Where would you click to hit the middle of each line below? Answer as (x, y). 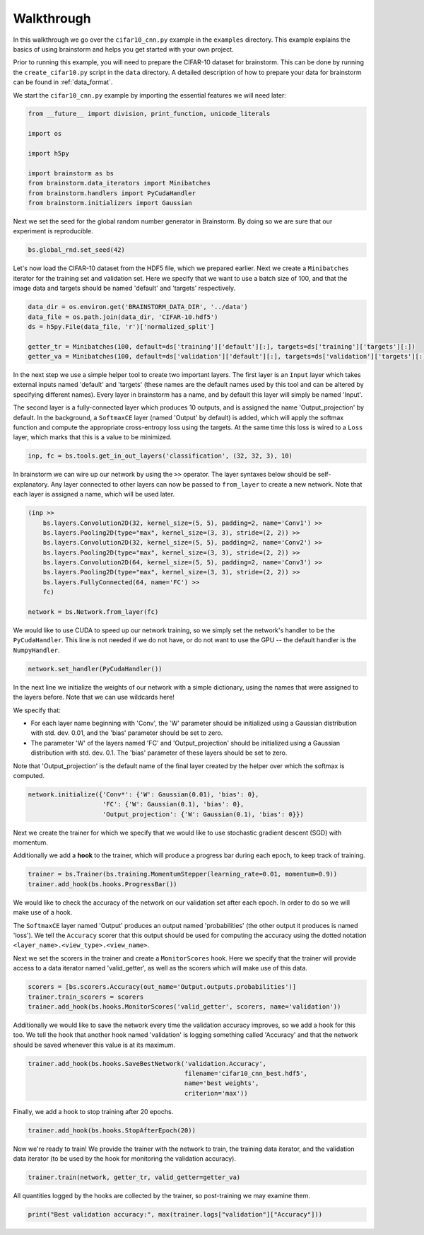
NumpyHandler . (36, 650)
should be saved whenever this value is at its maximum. (94, 1045)
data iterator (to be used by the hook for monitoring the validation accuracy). (125, 1159)
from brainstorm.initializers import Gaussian (110, 203)
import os (45, 134)
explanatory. (31, 484)
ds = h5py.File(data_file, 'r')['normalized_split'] (121, 326)
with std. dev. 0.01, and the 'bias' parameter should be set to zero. (127, 733)
